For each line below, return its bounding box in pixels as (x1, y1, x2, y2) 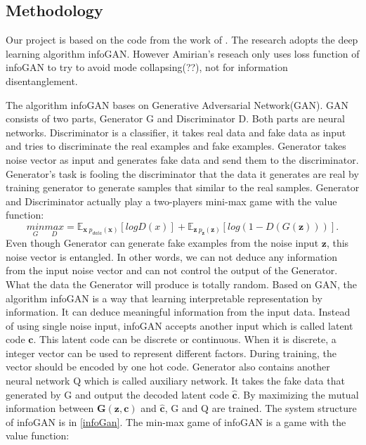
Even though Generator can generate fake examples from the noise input (6, 236, 319, 250)
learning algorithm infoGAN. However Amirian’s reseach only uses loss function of (6, 46, 360, 60)
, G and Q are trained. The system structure (164, 401, 357, 415)
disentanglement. (6, 73, 78, 88)
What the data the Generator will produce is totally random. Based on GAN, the (6, 276, 358, 291)
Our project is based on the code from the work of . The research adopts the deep (6, 32, 358, 47)
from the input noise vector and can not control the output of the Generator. (6, 263, 338, 278)
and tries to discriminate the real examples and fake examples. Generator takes (6, 138, 346, 153)
